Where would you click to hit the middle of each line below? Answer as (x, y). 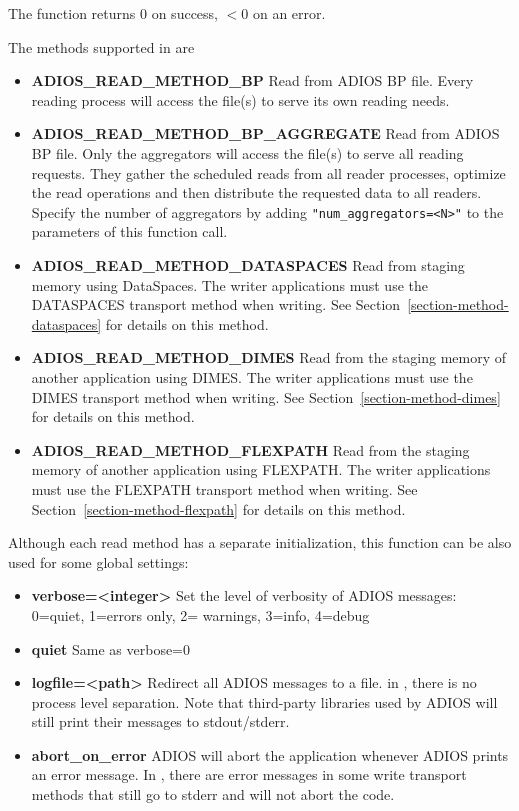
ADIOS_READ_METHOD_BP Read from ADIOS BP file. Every (252, 80)
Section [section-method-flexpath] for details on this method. (218, 508)
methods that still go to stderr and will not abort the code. (213, 794)
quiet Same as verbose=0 (111, 648)
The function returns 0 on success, (113, 13)
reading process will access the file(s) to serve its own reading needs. (240, 99)
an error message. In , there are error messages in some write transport (249, 774)
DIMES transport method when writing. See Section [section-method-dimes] (266, 396)
